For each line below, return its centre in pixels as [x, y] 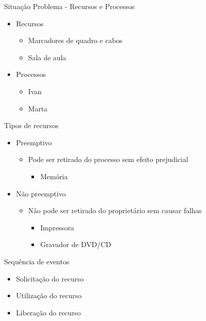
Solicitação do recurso [50, 278]
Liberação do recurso [48, 312]
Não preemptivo [41, 193]
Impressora [57, 227]
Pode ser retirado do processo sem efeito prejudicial [108, 159]
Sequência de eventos [37, 261]
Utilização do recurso [49, 295]
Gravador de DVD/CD [76, 244]
